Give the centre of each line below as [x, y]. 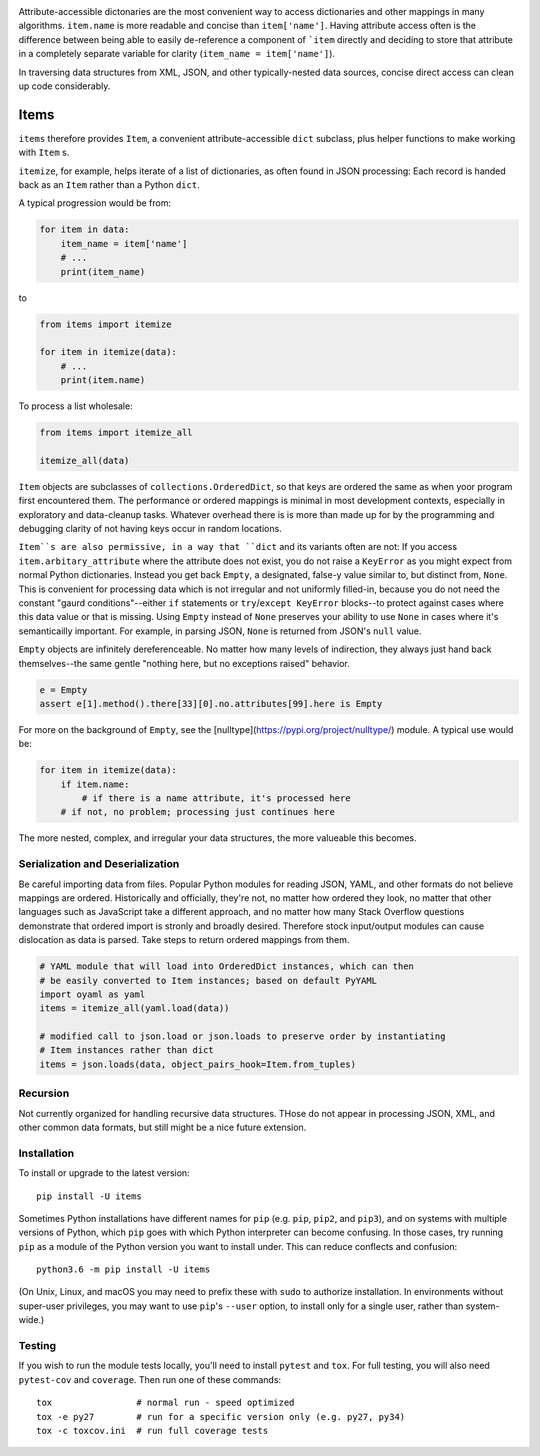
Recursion [44, 1093]
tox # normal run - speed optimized [165, 1403]
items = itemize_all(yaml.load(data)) [134, 1008]
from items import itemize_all [116, 433]
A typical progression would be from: [95, 203]
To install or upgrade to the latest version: [104, 1173]
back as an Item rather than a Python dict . [109, 185]
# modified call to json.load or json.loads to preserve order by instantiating [242, 1036]
